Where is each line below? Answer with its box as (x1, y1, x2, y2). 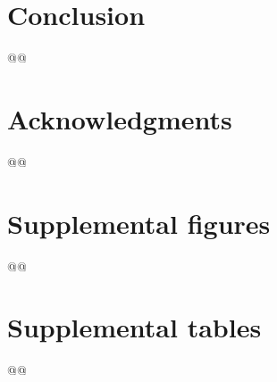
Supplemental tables (7, 309, 262, 345)
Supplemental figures (7, 204, 271, 241)
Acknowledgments (7, 100, 232, 137)
